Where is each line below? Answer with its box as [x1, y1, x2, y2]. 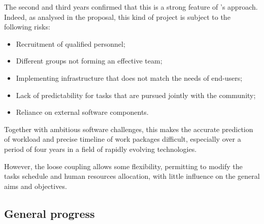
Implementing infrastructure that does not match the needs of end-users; [16, 72, 243, 83]
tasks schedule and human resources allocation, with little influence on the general [4, 171, 260, 181]
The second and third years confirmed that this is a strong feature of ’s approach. [4, 2, 258, 12]
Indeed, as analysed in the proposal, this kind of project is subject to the [4, 11, 230, 22]
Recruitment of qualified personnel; [16, 38, 125, 49]
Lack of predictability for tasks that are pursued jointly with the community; [16, 89, 256, 100]
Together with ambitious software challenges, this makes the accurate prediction [4, 123, 253, 134]
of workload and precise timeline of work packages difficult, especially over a [4, 134, 241, 144]
